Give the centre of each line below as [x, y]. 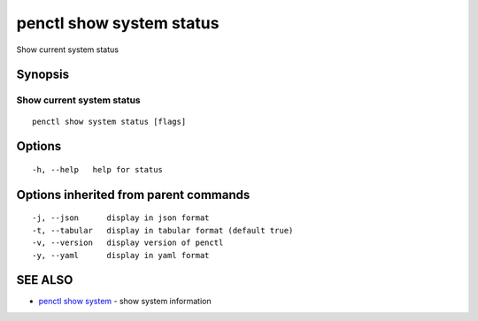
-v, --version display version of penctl [128, 243]
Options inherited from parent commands [133, 195]
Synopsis [43, 75]
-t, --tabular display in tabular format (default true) [163, 230]
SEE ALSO [45, 280]
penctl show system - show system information [125, 302]
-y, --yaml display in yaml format [121, 255]
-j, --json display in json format [121, 218]
